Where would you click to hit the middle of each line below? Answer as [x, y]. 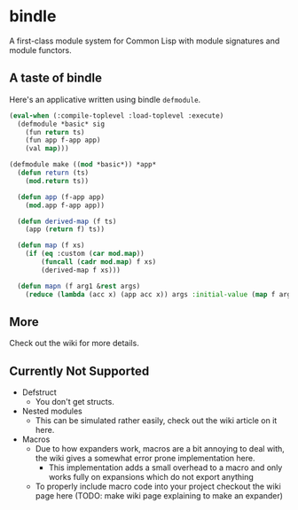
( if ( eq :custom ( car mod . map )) [85, 254]
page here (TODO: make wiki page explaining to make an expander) [159, 496]
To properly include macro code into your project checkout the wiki [158, 487]
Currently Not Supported [79, 371]
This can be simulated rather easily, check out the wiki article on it [156, 421]
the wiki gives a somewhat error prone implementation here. [145, 459]
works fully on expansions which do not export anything [151, 477]
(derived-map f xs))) [81, 270]
